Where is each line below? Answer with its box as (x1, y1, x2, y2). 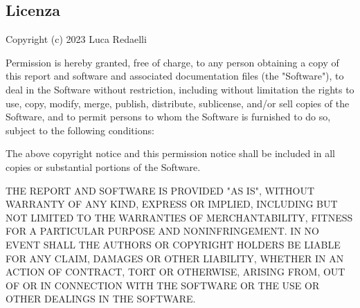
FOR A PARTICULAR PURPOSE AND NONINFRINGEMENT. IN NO (6, 224, 319, 238)
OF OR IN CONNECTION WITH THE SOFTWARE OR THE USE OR (6, 278, 320, 292)
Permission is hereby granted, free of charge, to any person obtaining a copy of (6, 55, 339, 69)
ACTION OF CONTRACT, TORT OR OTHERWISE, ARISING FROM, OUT (6, 264, 345, 279)
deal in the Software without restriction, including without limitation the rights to (6, 82, 354, 96)
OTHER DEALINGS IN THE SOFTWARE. (6, 291, 196, 306)
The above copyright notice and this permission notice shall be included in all (6, 146, 336, 161)
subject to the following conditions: (6, 123, 154, 137)
